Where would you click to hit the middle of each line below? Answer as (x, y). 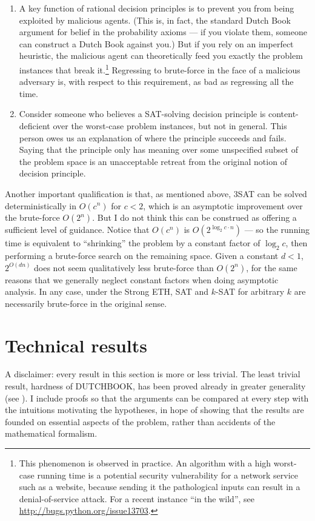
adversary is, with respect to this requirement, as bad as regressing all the (156, 82)
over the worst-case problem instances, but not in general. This (170, 126)
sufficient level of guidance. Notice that (77, 230)
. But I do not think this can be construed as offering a (194, 217)
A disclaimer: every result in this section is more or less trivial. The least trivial (153, 374)
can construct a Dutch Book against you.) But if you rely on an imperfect (156, 43)
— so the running (277, 230)
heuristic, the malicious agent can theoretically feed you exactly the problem (161, 55)
